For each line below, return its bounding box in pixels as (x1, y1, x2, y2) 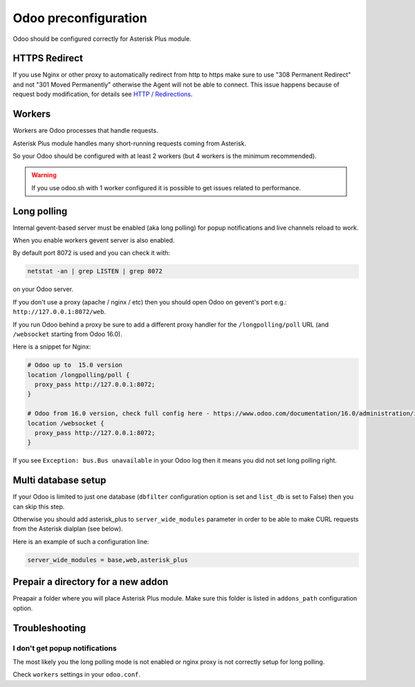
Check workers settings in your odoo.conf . (12, 670, 141, 679)
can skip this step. (12, 502, 65, 511)
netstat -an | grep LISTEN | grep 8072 (27, 267, 163, 275)
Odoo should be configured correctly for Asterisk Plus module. (12, 35, 192, 43)
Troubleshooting (12, 622, 86, 634)
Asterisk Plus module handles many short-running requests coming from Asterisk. (12, 139, 247, 147)
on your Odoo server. (12, 285, 74, 293)
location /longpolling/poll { (27, 371, 130, 378)
